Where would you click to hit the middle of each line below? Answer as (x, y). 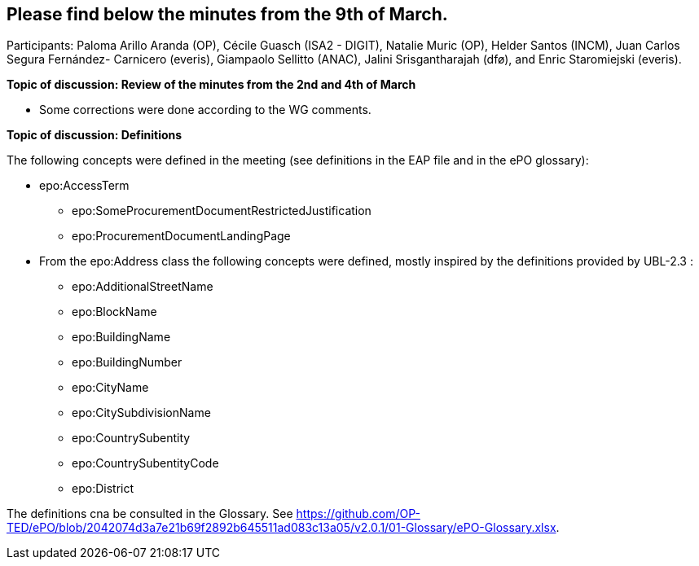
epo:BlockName (114, 312)
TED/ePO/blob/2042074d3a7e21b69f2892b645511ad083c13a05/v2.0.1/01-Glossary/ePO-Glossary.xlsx (281, 528)
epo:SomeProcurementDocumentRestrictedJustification (222, 211)
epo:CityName (110, 388)
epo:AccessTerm (84, 186)
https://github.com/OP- (358, 514)
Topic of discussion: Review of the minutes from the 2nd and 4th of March (211, 85)
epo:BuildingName (121, 337)
